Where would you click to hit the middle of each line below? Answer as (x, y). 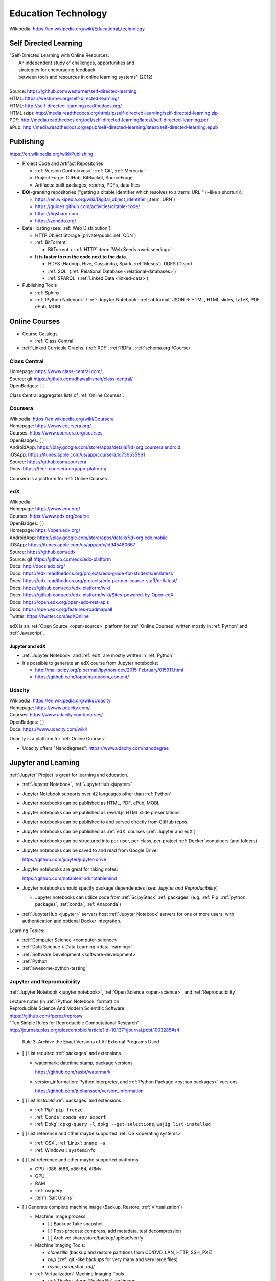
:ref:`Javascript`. (27, 633)
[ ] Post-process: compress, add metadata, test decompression (114, 1231)
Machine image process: (61, 1216)
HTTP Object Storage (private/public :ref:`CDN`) (86, 235)
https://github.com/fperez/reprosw (46, 1016)
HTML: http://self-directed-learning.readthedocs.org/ (66, 106)
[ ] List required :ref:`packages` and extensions (72, 1053)
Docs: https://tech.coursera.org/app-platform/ (58, 469)
